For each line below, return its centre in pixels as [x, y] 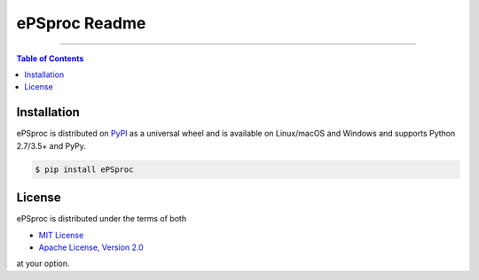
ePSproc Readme [81, 23]
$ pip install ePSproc [84, 169]
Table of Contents [50, 58]
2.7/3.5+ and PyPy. [51, 145]
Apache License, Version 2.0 [91, 247]
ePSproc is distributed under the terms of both [101, 219]
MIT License [61, 235]
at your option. [43, 264]
